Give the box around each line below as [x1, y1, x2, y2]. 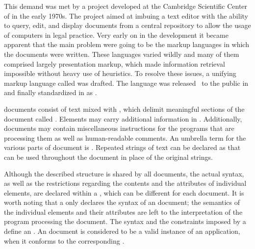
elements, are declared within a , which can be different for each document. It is [4, 187, 244, 198]
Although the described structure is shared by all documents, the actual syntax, [4, 168, 244, 178]
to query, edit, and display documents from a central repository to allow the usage [4, 20, 251, 30]
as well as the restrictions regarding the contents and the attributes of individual [4, 178, 247, 188]
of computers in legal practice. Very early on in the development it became [4, 29, 229, 40]
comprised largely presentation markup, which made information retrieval [4, 58, 225, 69]
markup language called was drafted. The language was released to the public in [4, 77, 249, 88]
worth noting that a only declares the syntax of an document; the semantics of [4, 197, 240, 207]
